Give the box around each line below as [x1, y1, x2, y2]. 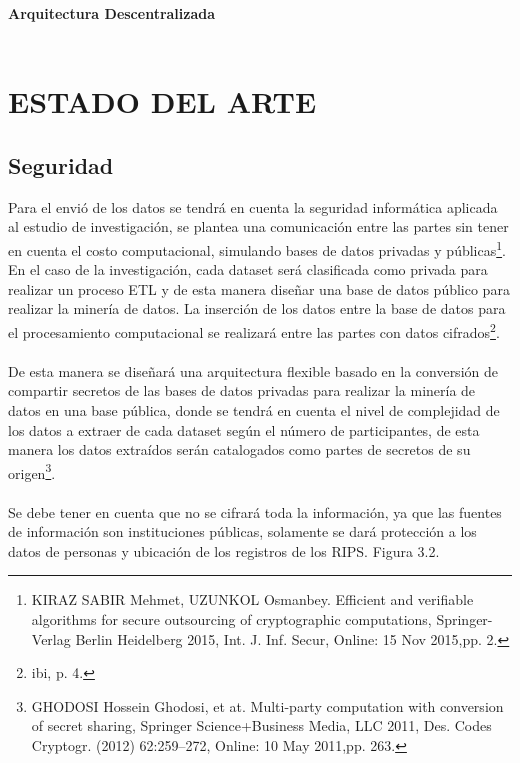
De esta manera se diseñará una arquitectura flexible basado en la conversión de [8, 360, 498, 381]
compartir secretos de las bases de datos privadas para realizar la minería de [8, 380, 476, 401]
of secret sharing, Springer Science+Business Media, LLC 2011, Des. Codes [31, 715, 492, 736]
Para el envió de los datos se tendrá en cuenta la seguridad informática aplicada [8, 196, 498, 217]
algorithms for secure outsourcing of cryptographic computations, [31, 609, 432, 630]
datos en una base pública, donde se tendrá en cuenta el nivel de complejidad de [8, 400, 500, 421]
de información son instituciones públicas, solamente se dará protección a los [8, 521, 477, 542]
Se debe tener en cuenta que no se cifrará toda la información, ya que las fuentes [8, 501, 502, 522]
